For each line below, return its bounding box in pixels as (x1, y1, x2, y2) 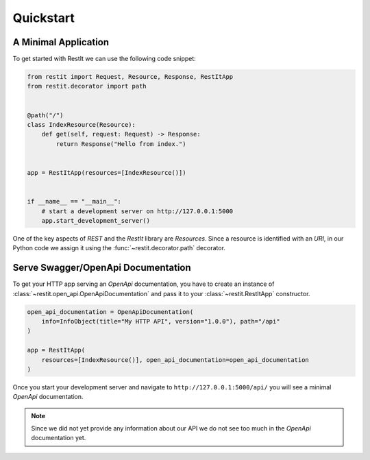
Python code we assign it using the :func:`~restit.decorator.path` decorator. (12, 244, 226, 252)
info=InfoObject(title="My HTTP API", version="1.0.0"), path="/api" (41, 317, 280, 325)
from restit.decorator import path (27, 82, 147, 90)
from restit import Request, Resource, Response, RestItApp (27, 73, 234, 81)
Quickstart (12, 10, 75, 25)
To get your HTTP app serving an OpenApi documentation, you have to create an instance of (12, 280, 275, 288)
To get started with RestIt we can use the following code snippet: (12, 55, 197, 63)
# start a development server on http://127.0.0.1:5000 (41, 207, 234, 215)
